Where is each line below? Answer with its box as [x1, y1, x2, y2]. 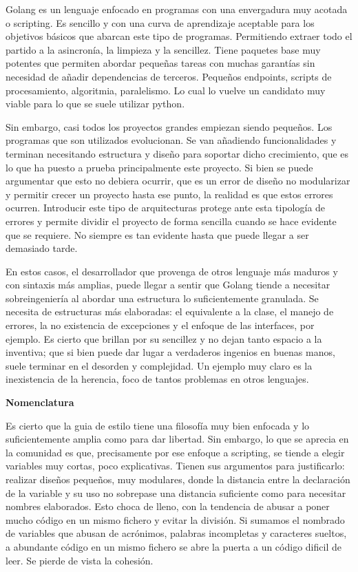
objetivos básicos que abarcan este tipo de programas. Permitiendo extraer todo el [6, 29, 352, 43]
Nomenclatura [6, 395, 74, 410]
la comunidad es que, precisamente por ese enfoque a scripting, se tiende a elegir [6, 445, 345, 459]
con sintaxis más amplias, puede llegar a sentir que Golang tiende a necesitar [6, 277, 330, 292]
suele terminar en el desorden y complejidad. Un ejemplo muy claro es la [6, 358, 313, 372]
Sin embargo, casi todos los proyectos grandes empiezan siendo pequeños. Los [6, 119, 333, 134]
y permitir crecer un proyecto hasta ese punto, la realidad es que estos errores [6, 187, 333, 201]
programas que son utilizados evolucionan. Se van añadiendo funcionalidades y [6, 133, 337, 147]
